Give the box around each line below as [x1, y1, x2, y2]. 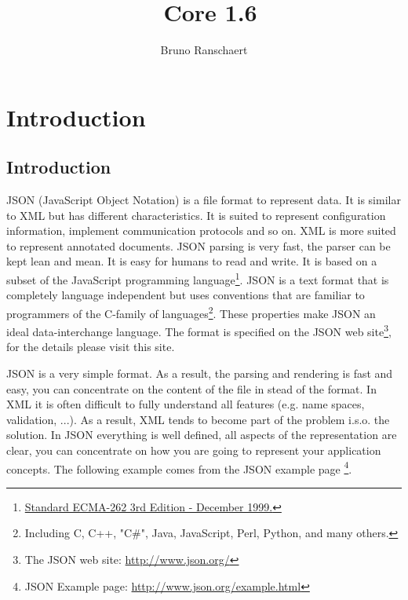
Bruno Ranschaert [160, 42, 248, 58]
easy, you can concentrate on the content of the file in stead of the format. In [6, 380, 377, 397]
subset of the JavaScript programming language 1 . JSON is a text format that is [6, 269, 389, 287]
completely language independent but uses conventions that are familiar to [6, 287, 365, 303]
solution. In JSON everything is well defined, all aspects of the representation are [6, 426, 397, 443]
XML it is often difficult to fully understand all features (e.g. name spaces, [6, 396, 365, 412]
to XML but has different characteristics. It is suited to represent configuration [6, 207, 386, 223]
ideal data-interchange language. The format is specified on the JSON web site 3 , [6, 321, 392, 339]
